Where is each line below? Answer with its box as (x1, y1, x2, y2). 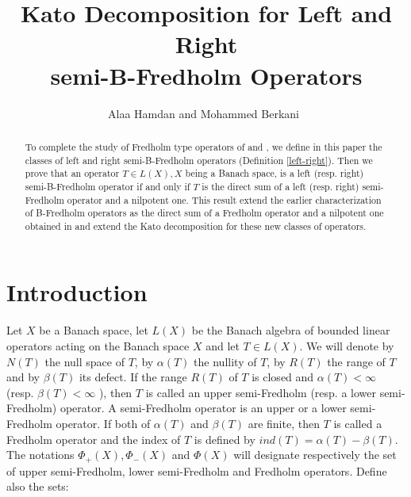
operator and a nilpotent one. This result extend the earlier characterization (67, 193, 382, 206)
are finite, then (248, 415, 320, 431)
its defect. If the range (79, 369, 187, 385)
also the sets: (6, 478, 69, 495)
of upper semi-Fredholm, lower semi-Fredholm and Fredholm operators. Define (6, 462, 387, 479)
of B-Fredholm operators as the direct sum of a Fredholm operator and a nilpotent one (25, 206, 384, 220)
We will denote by (306, 338, 394, 354)
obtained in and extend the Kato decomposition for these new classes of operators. (25, 219, 367, 232)
